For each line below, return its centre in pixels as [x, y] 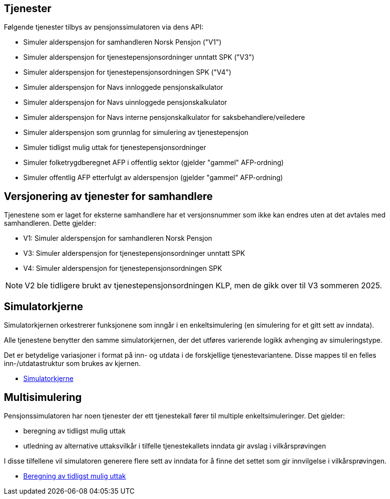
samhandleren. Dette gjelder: [50, 223]
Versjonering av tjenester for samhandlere [109, 196]
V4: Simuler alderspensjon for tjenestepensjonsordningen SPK [123, 268]
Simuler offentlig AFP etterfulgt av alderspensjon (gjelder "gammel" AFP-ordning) [153, 178]
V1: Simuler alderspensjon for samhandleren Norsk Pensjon [118, 238]
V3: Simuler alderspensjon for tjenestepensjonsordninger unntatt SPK [134, 253]
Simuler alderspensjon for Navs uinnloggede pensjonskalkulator [125, 102]
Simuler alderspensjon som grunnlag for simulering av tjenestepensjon [136, 133]
